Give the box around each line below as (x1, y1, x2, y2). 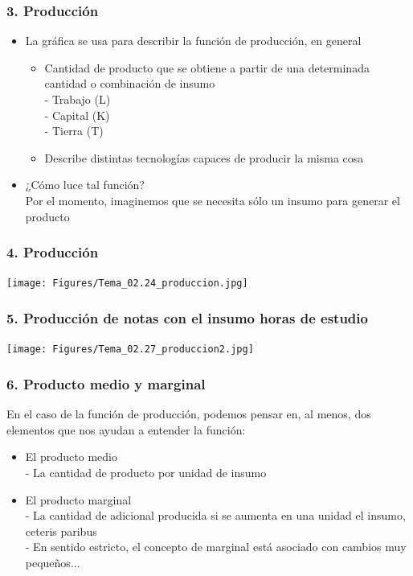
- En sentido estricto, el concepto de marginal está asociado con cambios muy (25, 538, 407, 555)
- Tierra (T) (44, 122, 104, 139)
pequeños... (25, 553, 80, 570)
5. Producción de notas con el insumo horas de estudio (6, 307, 368, 327)
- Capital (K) (44, 106, 110, 123)
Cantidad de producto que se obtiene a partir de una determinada (44, 59, 370, 76)
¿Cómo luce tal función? (25, 176, 145, 193)
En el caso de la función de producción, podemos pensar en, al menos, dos (6, 405, 371, 422)
